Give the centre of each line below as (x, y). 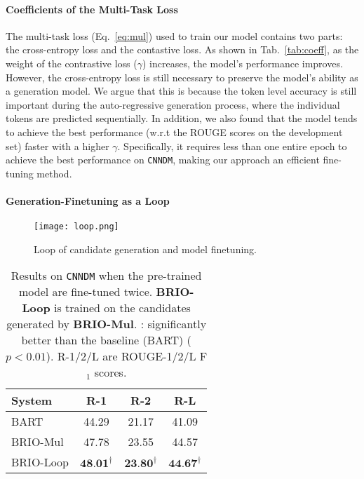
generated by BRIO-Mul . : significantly (107, 324)
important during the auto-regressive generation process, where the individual (173, 104)
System (32, 400)
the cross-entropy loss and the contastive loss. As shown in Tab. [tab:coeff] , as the (182, 49)
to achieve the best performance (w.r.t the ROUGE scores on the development (174, 131)
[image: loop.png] (76, 227)
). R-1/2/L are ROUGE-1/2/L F (127, 356)
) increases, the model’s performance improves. (242, 63)
